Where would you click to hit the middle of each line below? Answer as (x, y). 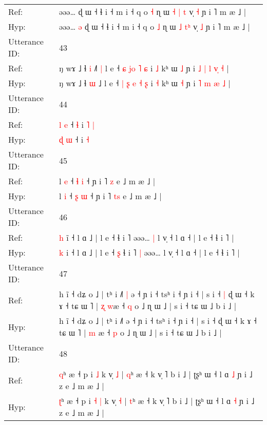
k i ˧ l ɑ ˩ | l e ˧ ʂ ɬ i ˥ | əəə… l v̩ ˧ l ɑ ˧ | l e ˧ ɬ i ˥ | (149, 252)
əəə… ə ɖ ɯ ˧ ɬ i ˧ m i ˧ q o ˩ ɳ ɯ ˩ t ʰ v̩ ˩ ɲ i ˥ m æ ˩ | (155, 26)
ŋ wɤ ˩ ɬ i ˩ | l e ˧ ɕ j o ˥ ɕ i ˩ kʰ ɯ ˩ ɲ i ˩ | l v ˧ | (144, 68)
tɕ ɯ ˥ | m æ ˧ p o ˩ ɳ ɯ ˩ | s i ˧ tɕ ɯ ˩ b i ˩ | (140, 332)
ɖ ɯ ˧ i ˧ (74, 139)
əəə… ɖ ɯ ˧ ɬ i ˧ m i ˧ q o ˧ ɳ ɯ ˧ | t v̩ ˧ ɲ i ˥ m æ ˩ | (153, 12)
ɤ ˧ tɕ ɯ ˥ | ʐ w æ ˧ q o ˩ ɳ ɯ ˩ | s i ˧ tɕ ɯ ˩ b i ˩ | (148, 306)
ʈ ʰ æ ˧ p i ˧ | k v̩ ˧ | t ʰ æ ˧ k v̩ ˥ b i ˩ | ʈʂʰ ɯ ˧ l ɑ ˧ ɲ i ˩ (157, 401)
